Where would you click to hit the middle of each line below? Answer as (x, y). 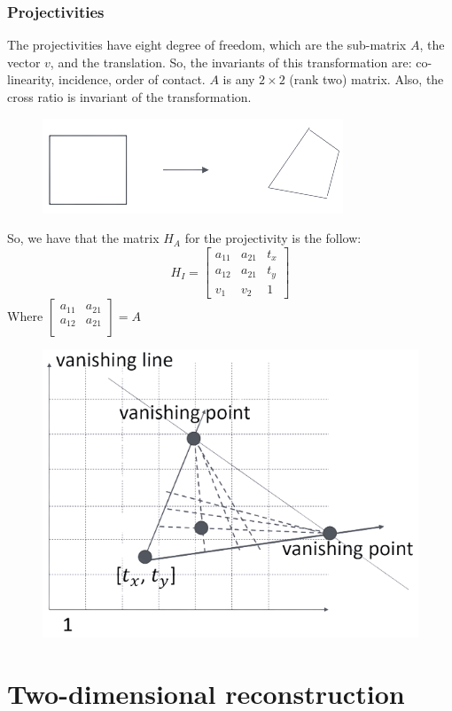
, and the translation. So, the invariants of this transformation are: (231, 62)
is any (239, 79)
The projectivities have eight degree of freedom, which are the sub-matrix (207, 45)
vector (24, 62)
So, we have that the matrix (83, 238)
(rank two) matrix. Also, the (366, 79)
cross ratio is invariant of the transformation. (129, 97)
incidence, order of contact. (132, 79)
